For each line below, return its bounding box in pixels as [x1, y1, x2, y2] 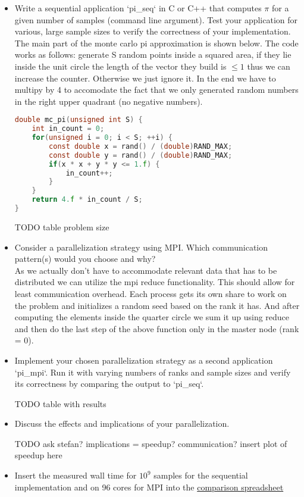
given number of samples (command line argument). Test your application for [14, 13, 298, 26]
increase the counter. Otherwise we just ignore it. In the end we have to [14, 71, 276, 84]
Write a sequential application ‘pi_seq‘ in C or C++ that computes [14, 2, 262, 14]
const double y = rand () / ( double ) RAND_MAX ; [49, 151, 233, 160]
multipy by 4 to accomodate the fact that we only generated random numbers [14, 83, 299, 96]
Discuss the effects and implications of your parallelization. [14, 417, 230, 430]
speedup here [14, 449, 62, 461]
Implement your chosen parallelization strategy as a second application [14, 354, 273, 366]
